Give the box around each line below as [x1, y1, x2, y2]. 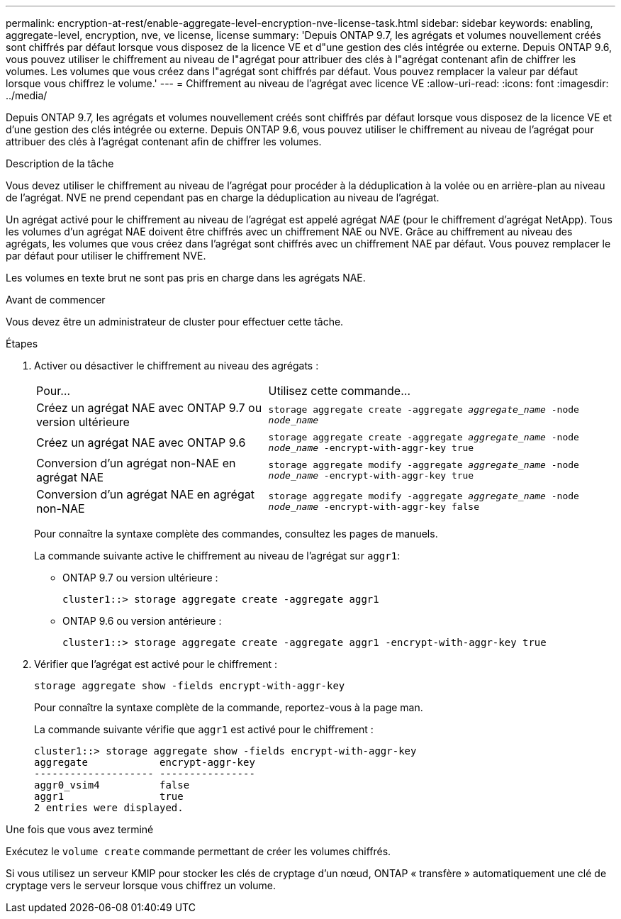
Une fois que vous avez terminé [6, 823, 154, 835]
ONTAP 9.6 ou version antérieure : [62, 615, 222, 627]
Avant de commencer [6, 294, 106, 306]
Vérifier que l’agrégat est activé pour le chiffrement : [34, 658, 278, 670]
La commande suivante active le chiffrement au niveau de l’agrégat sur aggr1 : [34, 550, 401, 562]
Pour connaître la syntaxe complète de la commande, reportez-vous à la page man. [34, 701, 423, 713]
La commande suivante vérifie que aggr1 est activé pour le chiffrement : [34, 723, 374, 735]
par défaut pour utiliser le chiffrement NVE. [6, 250, 206, 262]
